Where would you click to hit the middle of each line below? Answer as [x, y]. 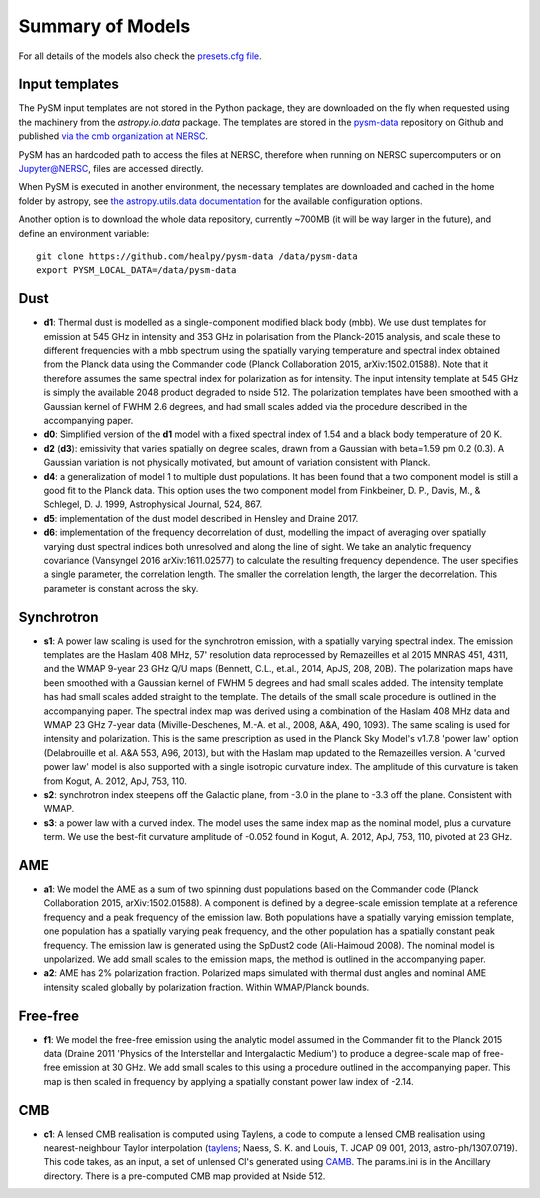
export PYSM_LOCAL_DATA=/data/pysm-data [136, 270]
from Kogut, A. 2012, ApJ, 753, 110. [115, 781]
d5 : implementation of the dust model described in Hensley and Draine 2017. [201, 518]
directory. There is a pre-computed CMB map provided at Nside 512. [184, 1176]
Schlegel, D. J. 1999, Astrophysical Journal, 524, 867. [153, 504]
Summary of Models [104, 26]
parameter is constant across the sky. [121, 588]
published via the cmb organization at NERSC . [113, 136]
